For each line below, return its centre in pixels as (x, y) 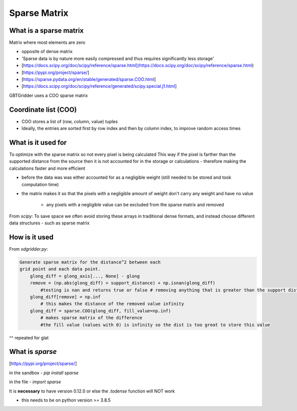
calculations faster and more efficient (47, 168)
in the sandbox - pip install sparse (44, 373)
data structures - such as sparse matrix (49, 223)
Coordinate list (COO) (43, 109)
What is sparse (33, 352)
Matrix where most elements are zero (47, 43)
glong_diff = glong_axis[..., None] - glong (85, 276)
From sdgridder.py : (28, 249)
